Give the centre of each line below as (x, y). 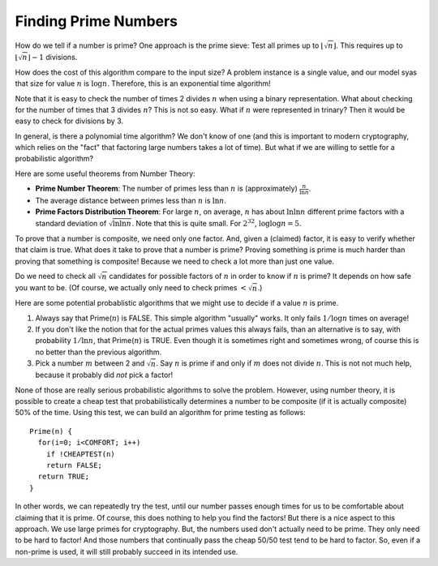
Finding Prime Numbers (97, 21)
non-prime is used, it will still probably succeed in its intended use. (127, 551)
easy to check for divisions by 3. (69, 121)
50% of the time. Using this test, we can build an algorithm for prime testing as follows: (160, 413)
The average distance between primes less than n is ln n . (131, 200)
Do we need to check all (56, 276)
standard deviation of (71, 223)
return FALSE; (74, 465)
